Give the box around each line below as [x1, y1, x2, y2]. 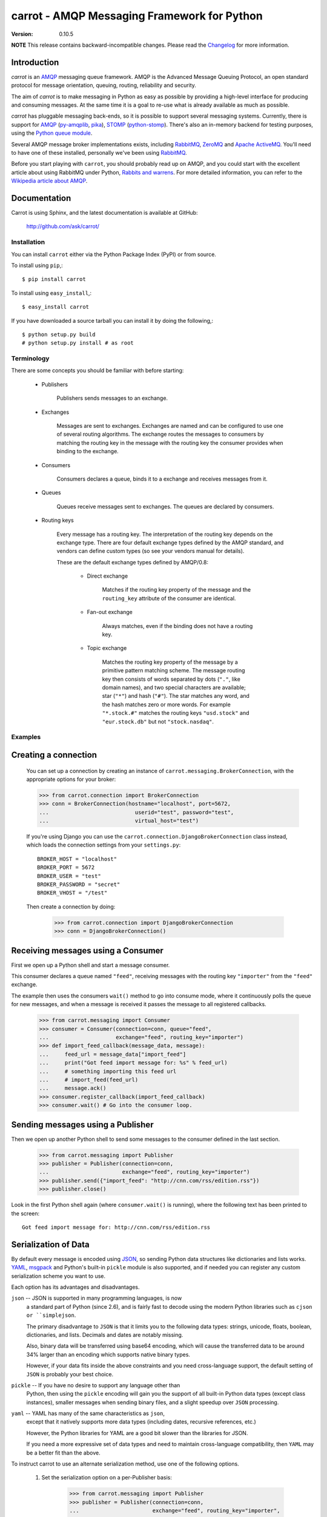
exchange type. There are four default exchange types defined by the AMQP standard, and [56, 539, 284, 546]
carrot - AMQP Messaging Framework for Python [11, 9, 263, 22]
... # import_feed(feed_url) [39, 1076, 139, 1083]
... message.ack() [39, 1085, 107, 1092]
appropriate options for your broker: [26, 775, 116, 783]
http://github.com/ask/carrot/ [26, 223, 100, 230]
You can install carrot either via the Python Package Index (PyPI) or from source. [11, 251, 216, 258]
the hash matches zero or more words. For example [102, 701, 231, 708]
